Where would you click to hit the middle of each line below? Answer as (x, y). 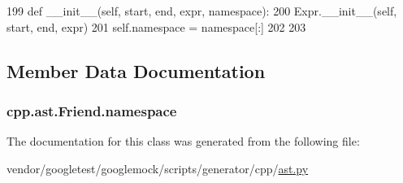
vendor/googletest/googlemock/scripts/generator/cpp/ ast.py (158, 168)
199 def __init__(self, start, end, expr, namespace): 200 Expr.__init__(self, (202, 11)
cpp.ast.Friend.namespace (92, 110)
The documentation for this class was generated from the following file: (183, 141)
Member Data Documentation (136, 70)
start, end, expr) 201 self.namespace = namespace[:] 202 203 (156, 26)
